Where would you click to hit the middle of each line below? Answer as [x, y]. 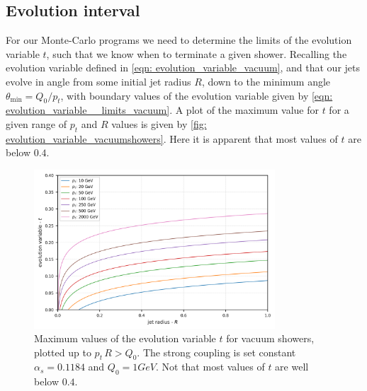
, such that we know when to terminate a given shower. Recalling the [197, 53]
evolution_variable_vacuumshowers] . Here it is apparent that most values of [172, 138]
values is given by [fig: [159, 123]
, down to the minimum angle [266, 81]
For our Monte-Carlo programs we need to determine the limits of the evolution [179, 40]
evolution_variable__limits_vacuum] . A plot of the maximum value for [162, 110]
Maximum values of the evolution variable [125, 338]
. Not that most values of [210, 367]
